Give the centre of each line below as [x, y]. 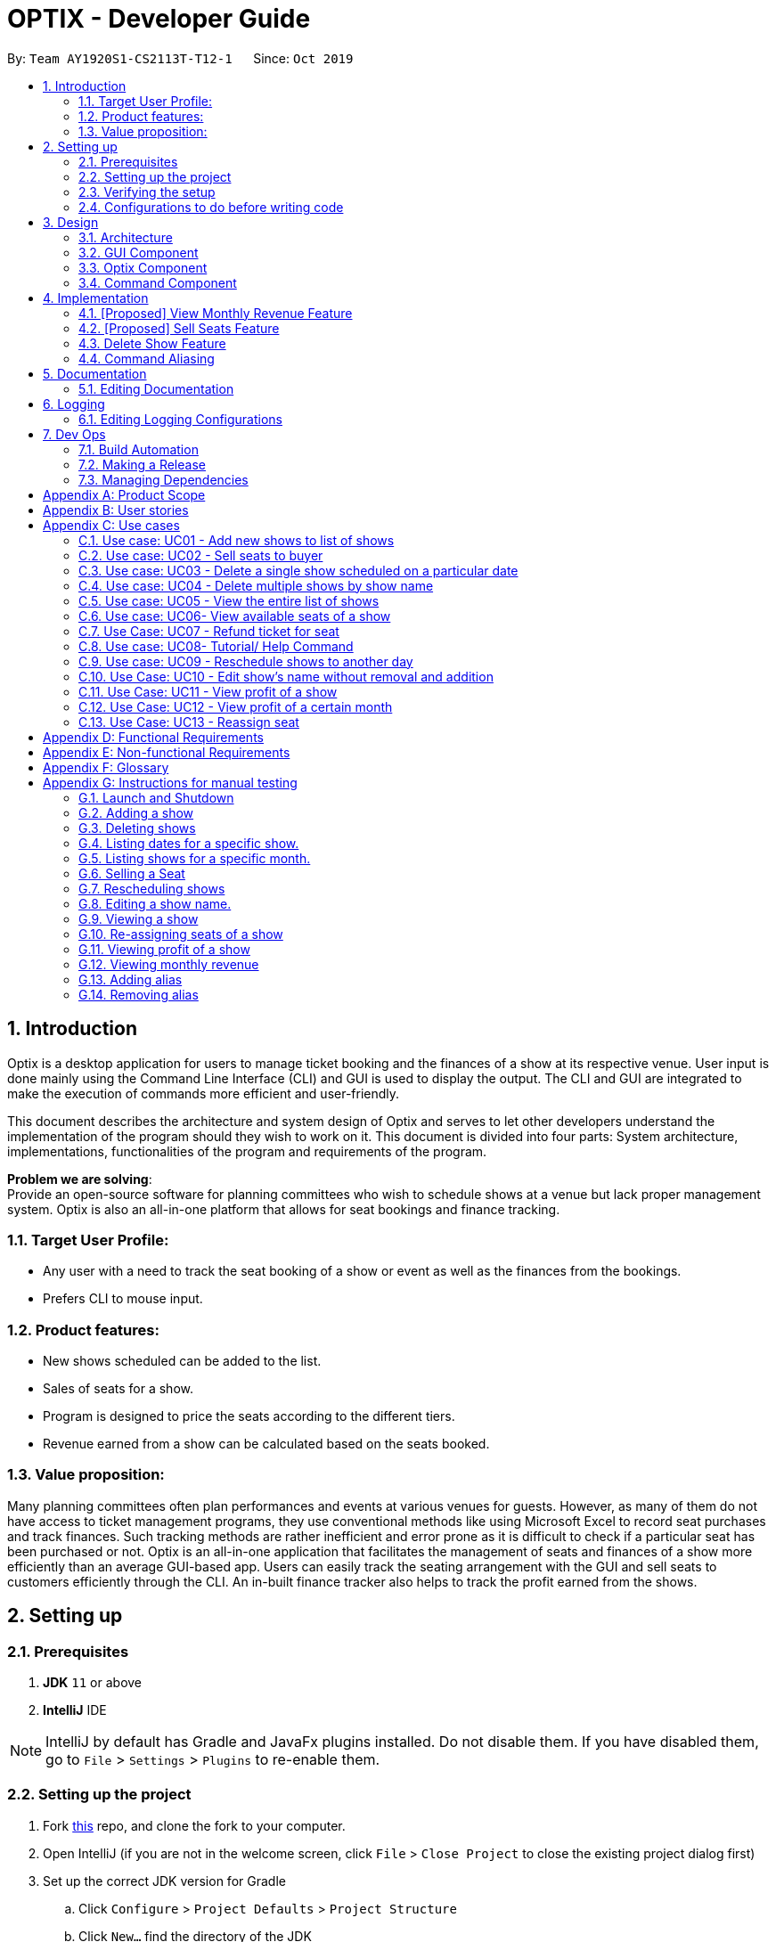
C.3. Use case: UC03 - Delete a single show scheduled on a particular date [298, 570]
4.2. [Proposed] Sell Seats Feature [179, 328]
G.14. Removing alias [139, 994]
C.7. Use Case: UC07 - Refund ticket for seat [209, 631]
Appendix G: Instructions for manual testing [170, 782]
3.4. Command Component [158, 282]
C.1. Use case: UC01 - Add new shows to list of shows [237, 540]
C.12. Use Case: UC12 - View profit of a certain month [236, 706]
